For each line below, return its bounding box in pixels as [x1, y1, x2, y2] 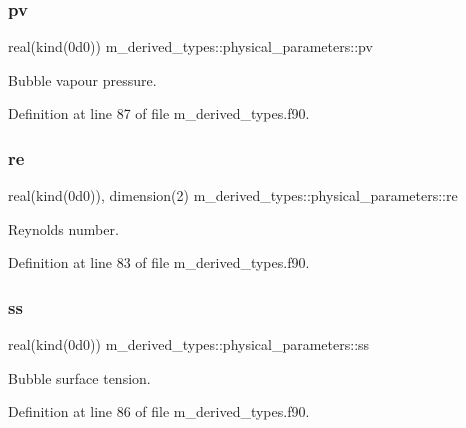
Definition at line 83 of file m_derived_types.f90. [8, 252, 310, 273]
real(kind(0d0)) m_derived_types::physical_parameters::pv [8, 36, 373, 57]
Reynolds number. [8, 218, 119, 239]
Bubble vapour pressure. [8, 69, 157, 90]
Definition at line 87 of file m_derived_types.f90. [8, 103, 310, 124]
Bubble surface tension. [8, 367, 151, 388]
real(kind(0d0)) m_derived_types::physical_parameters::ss [8, 334, 370, 355]
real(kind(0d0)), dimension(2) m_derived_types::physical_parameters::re [8, 185, 458, 206]
